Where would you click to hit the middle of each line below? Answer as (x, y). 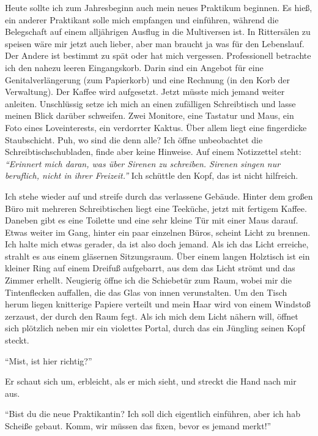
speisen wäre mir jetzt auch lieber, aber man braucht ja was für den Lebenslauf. (155, 43)
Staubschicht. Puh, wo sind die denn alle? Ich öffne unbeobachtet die (134, 139)
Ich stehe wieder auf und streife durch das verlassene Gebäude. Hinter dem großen (159, 196)
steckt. (17, 340)
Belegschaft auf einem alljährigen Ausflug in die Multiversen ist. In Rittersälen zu (158, 32)
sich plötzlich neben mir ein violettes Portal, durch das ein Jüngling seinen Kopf (155, 328)
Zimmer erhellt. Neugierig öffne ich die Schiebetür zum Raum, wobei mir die (148, 280)
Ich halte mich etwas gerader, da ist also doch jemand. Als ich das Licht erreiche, (157, 244)
